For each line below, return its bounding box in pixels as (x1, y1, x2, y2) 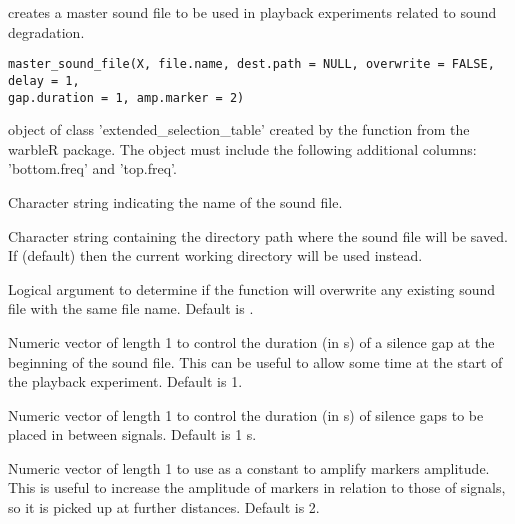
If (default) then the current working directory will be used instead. (8, 245, 423, 266)
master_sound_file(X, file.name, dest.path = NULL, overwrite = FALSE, (8, 57, 495, 72)
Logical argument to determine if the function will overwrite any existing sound (8, 278, 496, 299)
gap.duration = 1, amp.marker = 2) (8, 90, 245, 105)
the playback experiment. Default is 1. (8, 371, 243, 392)
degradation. (8, 21, 85, 42)
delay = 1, (8, 73, 80, 88)
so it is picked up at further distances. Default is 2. (8, 497, 320, 518)
